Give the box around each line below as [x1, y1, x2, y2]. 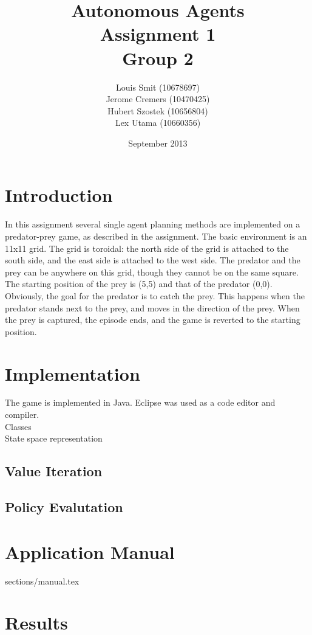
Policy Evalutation [5, 498, 123, 516]
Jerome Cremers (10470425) [106, 92, 210, 105]
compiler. [5, 408, 39, 421]
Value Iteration [5, 462, 103, 481]
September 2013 [128, 136, 188, 149]
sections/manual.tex [5, 574, 80, 587]
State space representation [5, 432, 103, 445]
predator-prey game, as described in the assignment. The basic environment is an [5, 230, 307, 242]
